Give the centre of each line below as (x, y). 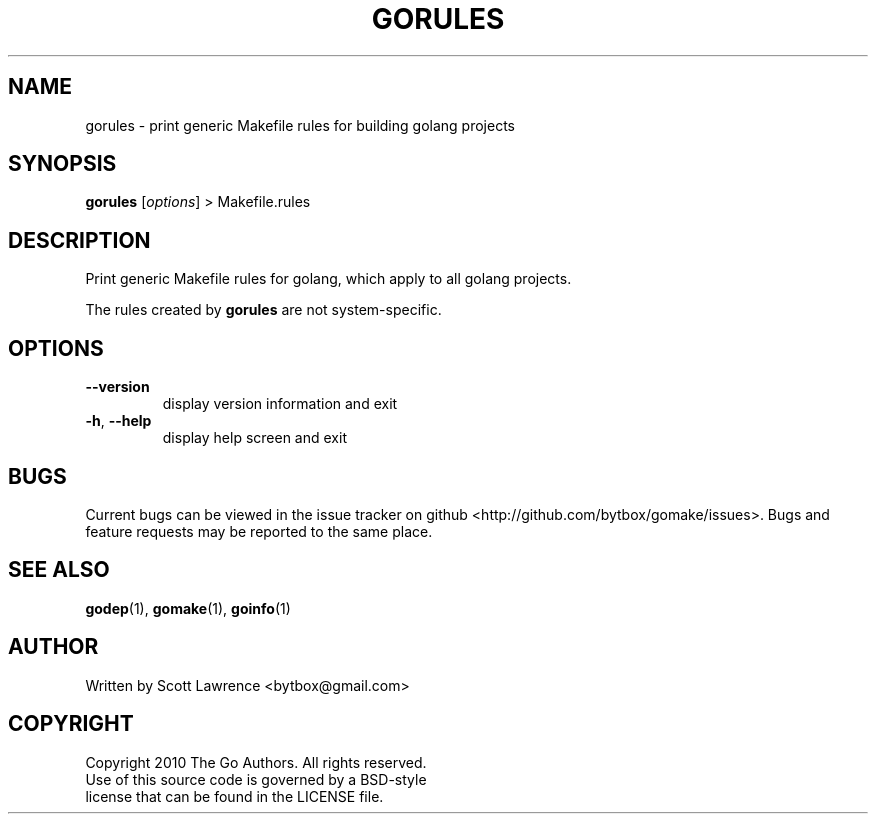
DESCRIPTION (79, 240)
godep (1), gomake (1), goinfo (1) (188, 608)
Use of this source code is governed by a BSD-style (256, 779)
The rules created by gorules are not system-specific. (263, 310)
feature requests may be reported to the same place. (259, 531)
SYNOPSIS (62, 164)
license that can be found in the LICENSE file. (234, 796)
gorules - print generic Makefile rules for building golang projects (300, 125)
